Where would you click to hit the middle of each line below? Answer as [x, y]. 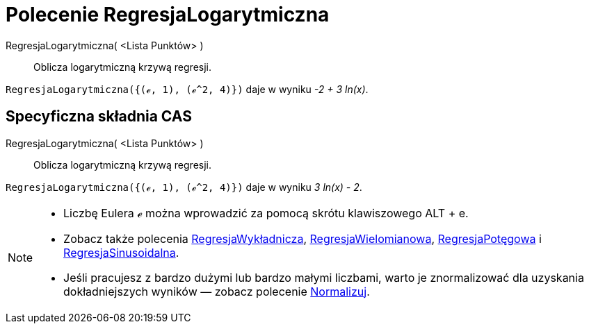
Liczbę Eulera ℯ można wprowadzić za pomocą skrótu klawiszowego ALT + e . [266, 213]
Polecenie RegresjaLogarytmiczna [168, 15]
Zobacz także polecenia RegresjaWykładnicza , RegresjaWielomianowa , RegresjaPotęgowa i [302, 238]
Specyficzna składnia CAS [99, 117]
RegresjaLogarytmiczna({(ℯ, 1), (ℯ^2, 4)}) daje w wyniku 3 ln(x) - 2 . [184, 187]
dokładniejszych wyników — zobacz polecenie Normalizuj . [217, 291]
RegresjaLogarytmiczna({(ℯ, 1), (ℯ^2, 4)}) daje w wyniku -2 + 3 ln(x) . [187, 89]
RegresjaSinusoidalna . [121, 252]
